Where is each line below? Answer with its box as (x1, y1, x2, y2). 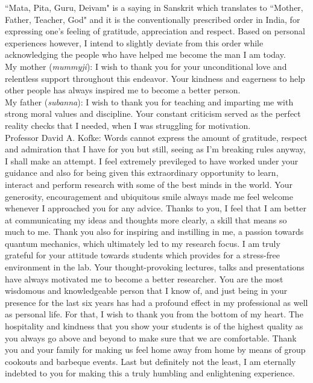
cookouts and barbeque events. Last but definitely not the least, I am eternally (5, 355, 296, 367)
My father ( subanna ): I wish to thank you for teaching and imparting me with (5, 95, 294, 108)
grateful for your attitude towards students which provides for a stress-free (5, 249, 280, 261)
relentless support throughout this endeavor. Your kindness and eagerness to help (5, 72, 305, 84)
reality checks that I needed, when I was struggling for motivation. (5, 119, 251, 131)
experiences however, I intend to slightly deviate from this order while (5, 36, 264, 49)
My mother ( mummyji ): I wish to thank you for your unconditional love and (5, 60, 287, 72)
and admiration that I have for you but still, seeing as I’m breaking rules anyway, (5, 143, 306, 155)
